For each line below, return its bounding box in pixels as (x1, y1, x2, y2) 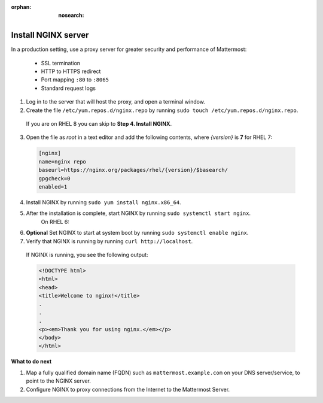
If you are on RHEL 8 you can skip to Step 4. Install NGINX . (26, 120, 172, 128)
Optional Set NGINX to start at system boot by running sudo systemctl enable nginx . (26, 229, 249, 237)
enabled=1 (38, 183, 68, 190)
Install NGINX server (11, 30, 89, 40)
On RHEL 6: (41, 218, 70, 225)
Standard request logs (41, 84, 96, 92)
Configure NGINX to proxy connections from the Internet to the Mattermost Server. (26, 386, 230, 393)
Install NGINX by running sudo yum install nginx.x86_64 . (26, 198, 182, 206)
